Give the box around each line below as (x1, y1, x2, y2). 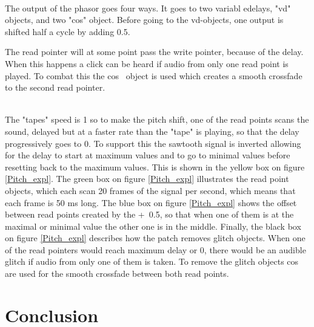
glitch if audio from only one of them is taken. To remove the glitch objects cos (5, 255, 299, 268)
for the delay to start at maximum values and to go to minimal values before (5, 149, 290, 161)
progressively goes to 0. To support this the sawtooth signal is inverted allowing (5, 137, 301, 149)
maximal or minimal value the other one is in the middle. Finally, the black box (5, 219, 301, 232)
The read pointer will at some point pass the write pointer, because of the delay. (5, 45, 304, 58)
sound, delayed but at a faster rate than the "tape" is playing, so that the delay (5, 125, 299, 137)
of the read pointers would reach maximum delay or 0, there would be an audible (5, 243, 306, 256)
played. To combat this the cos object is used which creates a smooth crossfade (5, 69, 302, 82)
